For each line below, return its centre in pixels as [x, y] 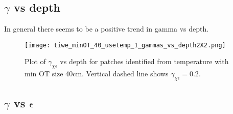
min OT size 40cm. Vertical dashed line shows [97, 74]
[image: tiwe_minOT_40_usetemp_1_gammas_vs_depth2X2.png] [125, 45]
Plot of [35, 61]
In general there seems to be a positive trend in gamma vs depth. [107, 29]
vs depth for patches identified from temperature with [144, 61]
